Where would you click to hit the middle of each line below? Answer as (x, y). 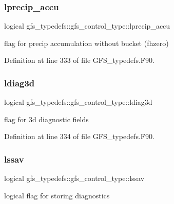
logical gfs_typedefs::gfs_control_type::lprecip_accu (87, 26)
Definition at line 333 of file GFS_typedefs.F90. (79, 60)
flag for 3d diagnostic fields (46, 119)
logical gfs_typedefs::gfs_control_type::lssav (74, 178)
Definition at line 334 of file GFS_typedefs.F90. (79, 136)
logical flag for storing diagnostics (57, 195)
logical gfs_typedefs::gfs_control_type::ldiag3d (78, 102)
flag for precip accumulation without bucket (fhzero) (86, 43)
